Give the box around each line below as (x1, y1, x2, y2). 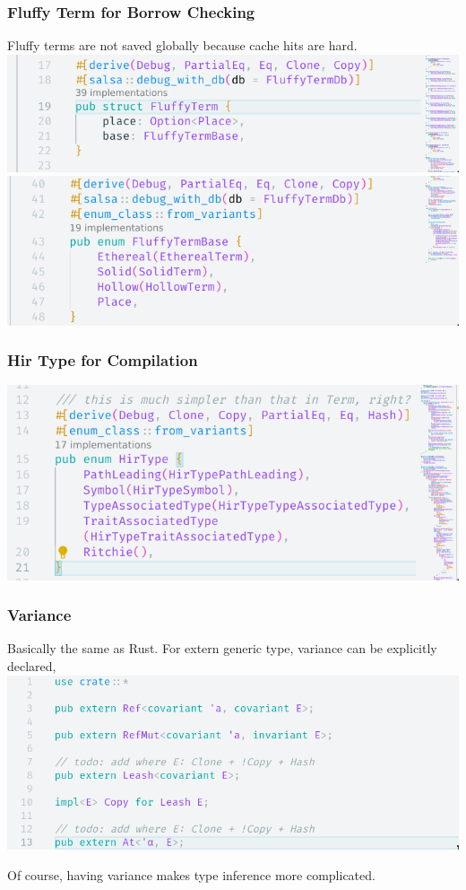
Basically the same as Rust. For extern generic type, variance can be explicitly (7, 639, 437, 658)
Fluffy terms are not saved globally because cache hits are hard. (7, 36, 358, 55)
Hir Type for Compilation (7, 349, 198, 371)
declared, (7, 657, 56, 675)
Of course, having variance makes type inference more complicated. (7, 865, 375, 884)
